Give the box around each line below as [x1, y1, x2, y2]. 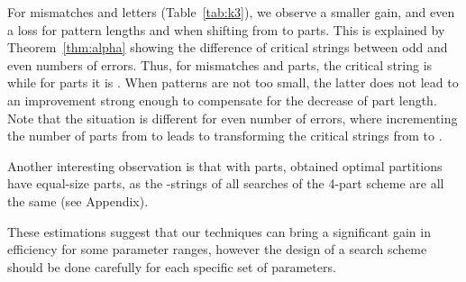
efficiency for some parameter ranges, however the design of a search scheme [7, 240, 427, 259]
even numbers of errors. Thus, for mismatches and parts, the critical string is [7, 55, 433, 74]
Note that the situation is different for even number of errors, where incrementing [7, 108, 458, 127]
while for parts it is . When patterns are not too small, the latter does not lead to [7, 73, 459, 92]
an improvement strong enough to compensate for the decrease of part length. [7, 90, 437, 109]
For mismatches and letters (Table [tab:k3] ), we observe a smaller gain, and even [7, 3, 455, 21]
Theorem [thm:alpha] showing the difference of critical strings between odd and [7, 38, 448, 57]
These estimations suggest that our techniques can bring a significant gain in [7, 222, 431, 241]
